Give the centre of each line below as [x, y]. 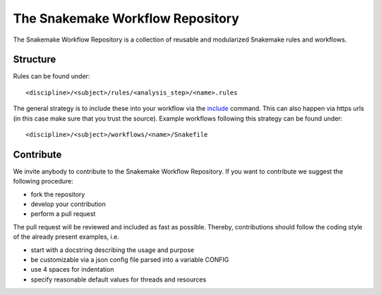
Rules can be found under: [52, 76]
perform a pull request [63, 214]
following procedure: [43, 181]
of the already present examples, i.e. [66, 237]
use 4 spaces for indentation [72, 270]
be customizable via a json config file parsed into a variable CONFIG [130, 260]
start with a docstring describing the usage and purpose [113, 250]
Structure [35, 60]
